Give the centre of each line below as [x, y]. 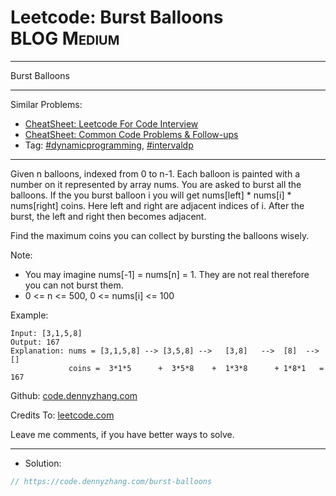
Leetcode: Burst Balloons [117, 17]
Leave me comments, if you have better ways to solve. [122, 434]
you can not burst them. [74, 285]
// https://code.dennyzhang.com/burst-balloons [111, 481]
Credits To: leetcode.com [62, 415]
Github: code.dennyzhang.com [74, 395]
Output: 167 [35, 342]
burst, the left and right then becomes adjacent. [108, 216]
